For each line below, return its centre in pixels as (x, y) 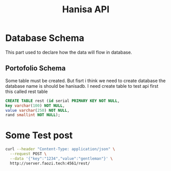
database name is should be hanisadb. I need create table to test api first (82, 86)
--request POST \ (28, 154)
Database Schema (45, 38)
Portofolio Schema (35, 68)
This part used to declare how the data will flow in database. (69, 52)
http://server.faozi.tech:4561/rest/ (50, 163)
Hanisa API (86, 9)
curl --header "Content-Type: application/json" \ (60, 149)
